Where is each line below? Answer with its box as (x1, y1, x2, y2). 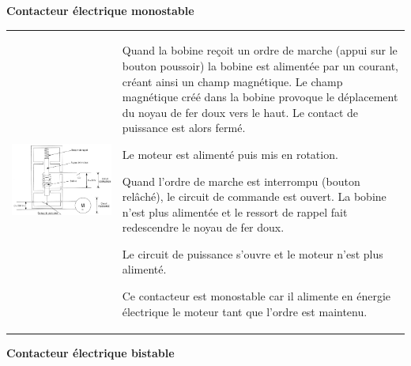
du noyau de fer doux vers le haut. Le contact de (122, 104, 358, 120)
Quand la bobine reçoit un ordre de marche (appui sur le (122, 42, 398, 58)
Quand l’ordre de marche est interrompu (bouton (122, 172, 360, 189)
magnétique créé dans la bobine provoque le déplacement (122, 89, 398, 105)
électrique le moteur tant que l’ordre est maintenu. (122, 303, 368, 319)
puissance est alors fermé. (122, 119, 246, 136)
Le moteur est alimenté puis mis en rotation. (122, 145, 338, 162)
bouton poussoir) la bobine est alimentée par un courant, (122, 57, 398, 74)
